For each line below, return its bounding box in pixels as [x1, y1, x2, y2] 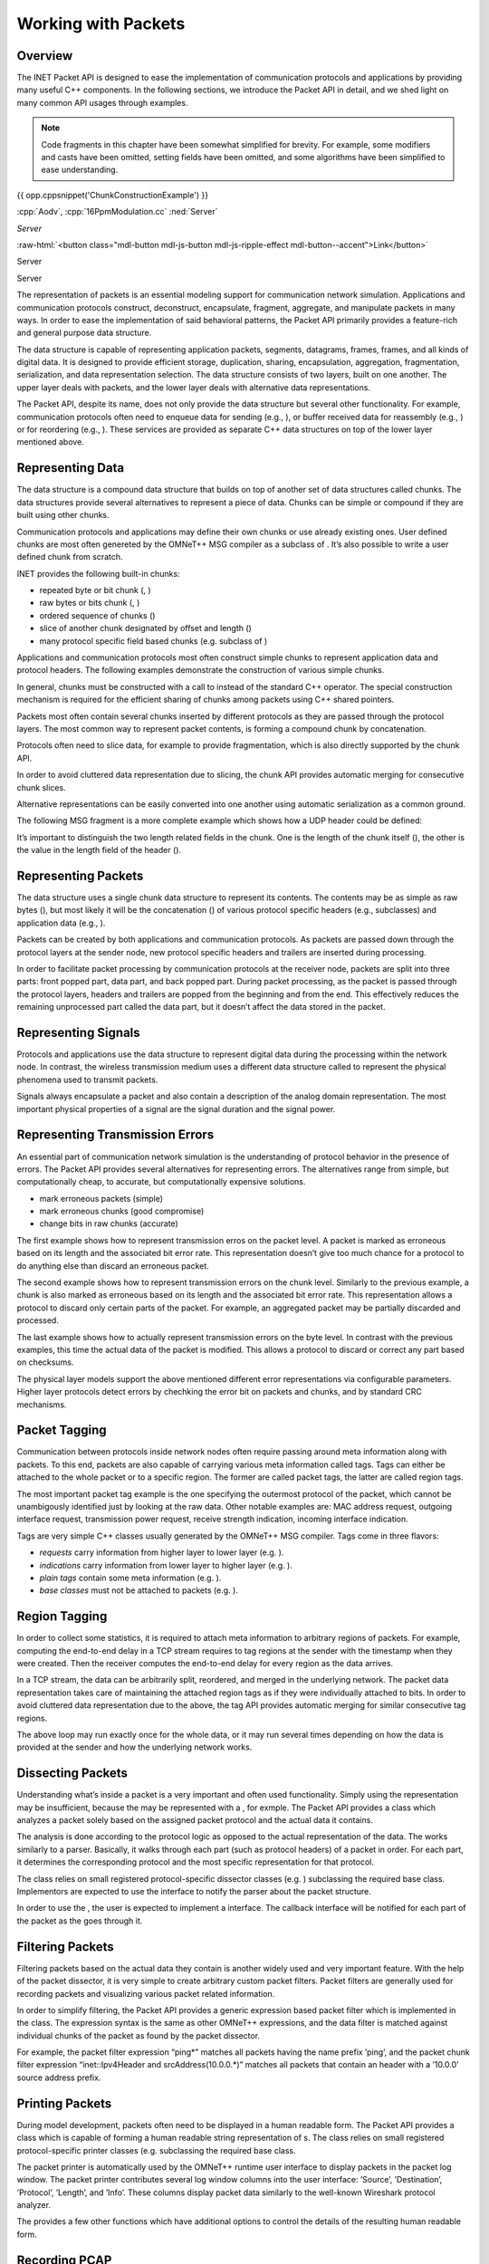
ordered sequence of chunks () [39, 609, 156, 620]
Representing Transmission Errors [16, 1127, 215, 1143]
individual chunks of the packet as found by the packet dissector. [16, 2029, 261, 2041]
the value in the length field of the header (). [16, 845, 181, 856]
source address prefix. [16, 2072, 101, 2083]
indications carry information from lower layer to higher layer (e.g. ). [39, 1559, 293, 1570]
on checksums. [16, 1357, 74, 1367]
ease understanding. [41, 164, 119, 176]
